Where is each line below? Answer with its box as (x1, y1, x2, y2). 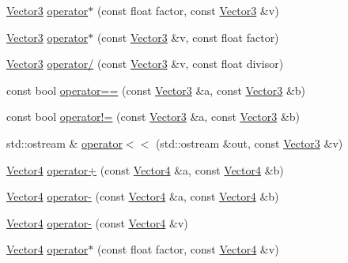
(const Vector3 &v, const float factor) (96, 28, 279, 45)
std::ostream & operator (6, 134, 123, 151)
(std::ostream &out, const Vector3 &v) (155, 134, 343, 151)
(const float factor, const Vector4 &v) (96, 241, 279, 257)
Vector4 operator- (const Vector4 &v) (6, 214, 188, 231)
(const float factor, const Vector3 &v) (96, 2, 279, 18)
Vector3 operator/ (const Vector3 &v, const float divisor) (6, 55, 284, 72)
